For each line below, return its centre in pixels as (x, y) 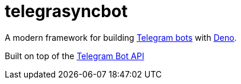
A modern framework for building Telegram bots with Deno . (121, 37)
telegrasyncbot (66, 11)
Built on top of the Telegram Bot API (75, 56)
